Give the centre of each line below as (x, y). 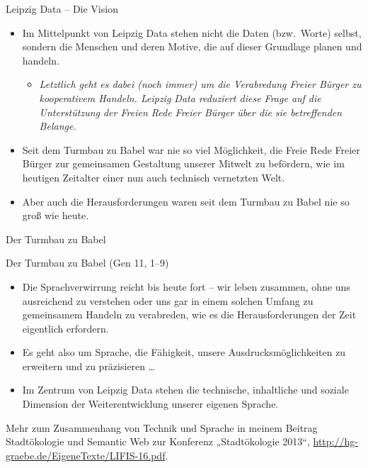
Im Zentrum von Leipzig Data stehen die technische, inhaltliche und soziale (185, 390)
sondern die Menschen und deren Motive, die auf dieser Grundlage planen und (192, 46)
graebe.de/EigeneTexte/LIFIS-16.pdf (86, 455)
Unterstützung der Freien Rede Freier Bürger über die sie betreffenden (191, 112)
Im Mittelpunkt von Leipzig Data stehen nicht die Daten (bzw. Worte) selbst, (192, 32)
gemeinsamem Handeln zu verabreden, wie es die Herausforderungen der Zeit (189, 314)
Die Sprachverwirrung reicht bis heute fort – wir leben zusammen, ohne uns (186, 286)
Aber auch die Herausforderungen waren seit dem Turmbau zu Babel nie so (186, 201)
